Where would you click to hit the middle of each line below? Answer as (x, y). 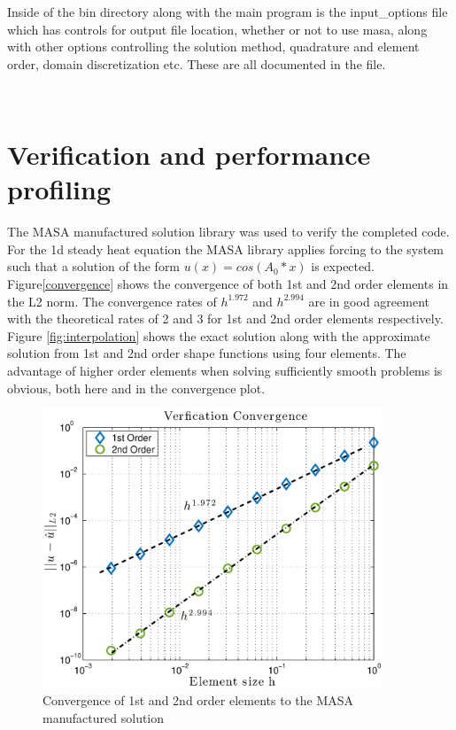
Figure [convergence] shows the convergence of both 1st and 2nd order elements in (228, 284)
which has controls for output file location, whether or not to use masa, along (217, 29)
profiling (59, 189)
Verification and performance (189, 155)
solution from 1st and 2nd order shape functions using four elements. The (207, 353)
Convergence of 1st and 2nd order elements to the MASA (198, 700)
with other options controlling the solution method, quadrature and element (213, 47)
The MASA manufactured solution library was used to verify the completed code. (228, 232)
